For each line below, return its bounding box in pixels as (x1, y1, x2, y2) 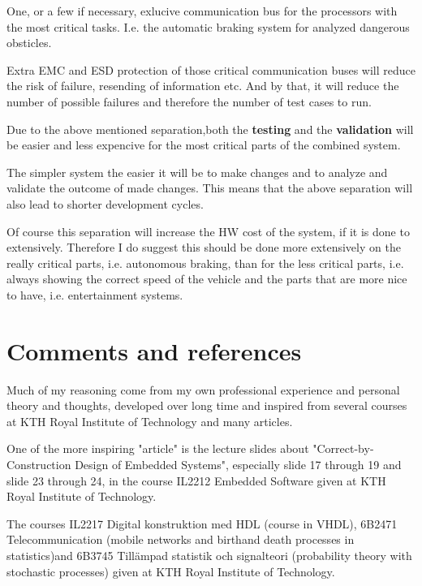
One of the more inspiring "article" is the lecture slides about (6, 440, 309, 457)
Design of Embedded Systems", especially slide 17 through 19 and (75, 456, 402, 472)
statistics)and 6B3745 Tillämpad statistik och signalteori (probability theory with (6, 546, 412, 563)
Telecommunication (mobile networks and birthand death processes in (6, 531, 355, 548)
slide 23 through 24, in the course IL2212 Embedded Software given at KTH (6, 472, 386, 489)
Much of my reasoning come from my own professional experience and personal (6, 381, 400, 398)
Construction (6, 456, 71, 472)
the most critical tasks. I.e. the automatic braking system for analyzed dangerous (6, 18, 410, 35)
